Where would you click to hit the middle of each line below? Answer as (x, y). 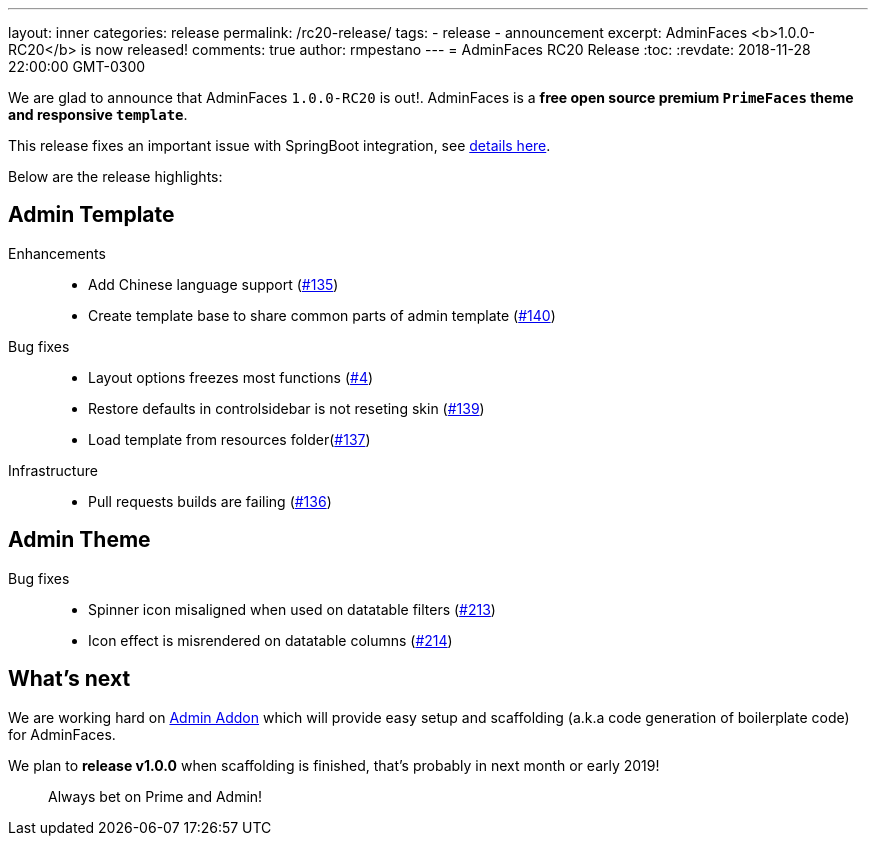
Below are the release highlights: (115, 176)
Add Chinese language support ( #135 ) (213, 284)
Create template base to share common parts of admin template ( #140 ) (322, 315)
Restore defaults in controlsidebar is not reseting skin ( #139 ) (286, 408)
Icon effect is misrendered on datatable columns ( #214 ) (270, 640)
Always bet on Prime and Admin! (155, 796)
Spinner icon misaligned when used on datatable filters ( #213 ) (292, 609)
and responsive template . (98, 114)
